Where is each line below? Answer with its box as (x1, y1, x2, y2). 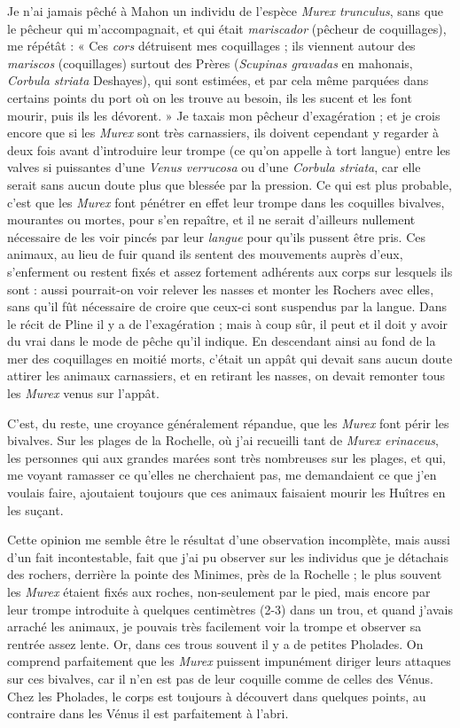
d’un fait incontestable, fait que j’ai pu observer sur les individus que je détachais (7, 547, 449, 566)
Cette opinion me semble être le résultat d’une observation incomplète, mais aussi (7, 530, 450, 549)
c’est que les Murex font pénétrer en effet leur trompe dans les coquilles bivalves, (7, 192, 445, 211)
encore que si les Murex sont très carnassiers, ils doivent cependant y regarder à (7, 123, 440, 142)
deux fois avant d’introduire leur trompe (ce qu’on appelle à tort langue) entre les (7, 140, 451, 159)
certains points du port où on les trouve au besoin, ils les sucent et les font (7, 88, 412, 106)
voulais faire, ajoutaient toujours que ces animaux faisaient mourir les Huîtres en (7, 483, 446, 502)
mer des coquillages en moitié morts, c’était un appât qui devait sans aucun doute (7, 348, 453, 367)
